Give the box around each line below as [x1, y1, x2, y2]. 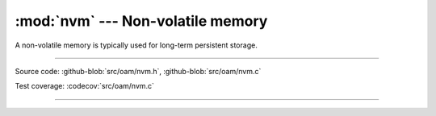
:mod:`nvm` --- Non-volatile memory [15, 12, 268, 30]
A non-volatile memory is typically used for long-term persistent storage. [15, 40, 258, 50]
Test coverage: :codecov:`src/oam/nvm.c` [15, 81, 155, 91]
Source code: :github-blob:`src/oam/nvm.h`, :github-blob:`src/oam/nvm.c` [15, 66, 262, 76]
